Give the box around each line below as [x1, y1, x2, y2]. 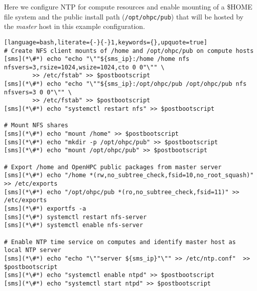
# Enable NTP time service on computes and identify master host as [4, 238, 236, 246]
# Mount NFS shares [4, 122, 68, 129]
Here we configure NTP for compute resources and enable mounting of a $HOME [4, 1, 253, 11]
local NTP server [4, 247, 61, 254]
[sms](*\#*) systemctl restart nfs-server [4, 213, 147, 221]
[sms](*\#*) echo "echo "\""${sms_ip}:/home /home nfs [4, 55, 190, 63]
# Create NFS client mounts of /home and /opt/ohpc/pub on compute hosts [4, 47, 254, 54]
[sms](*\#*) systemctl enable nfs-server [4, 222, 143, 229]
